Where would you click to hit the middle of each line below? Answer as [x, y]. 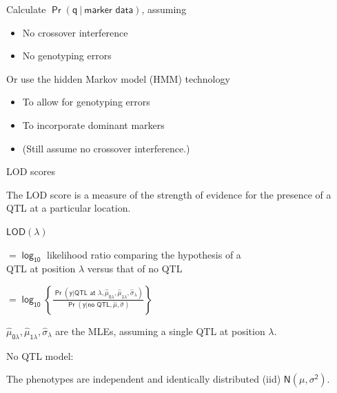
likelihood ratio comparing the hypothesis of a [144, 254]
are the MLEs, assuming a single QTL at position [160, 331]
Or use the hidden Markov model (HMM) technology [118, 78]
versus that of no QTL [135, 269]
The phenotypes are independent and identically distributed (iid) [144, 379]
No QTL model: [40, 355]
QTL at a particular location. [69, 208]
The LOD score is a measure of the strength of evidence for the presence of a [169, 194]
